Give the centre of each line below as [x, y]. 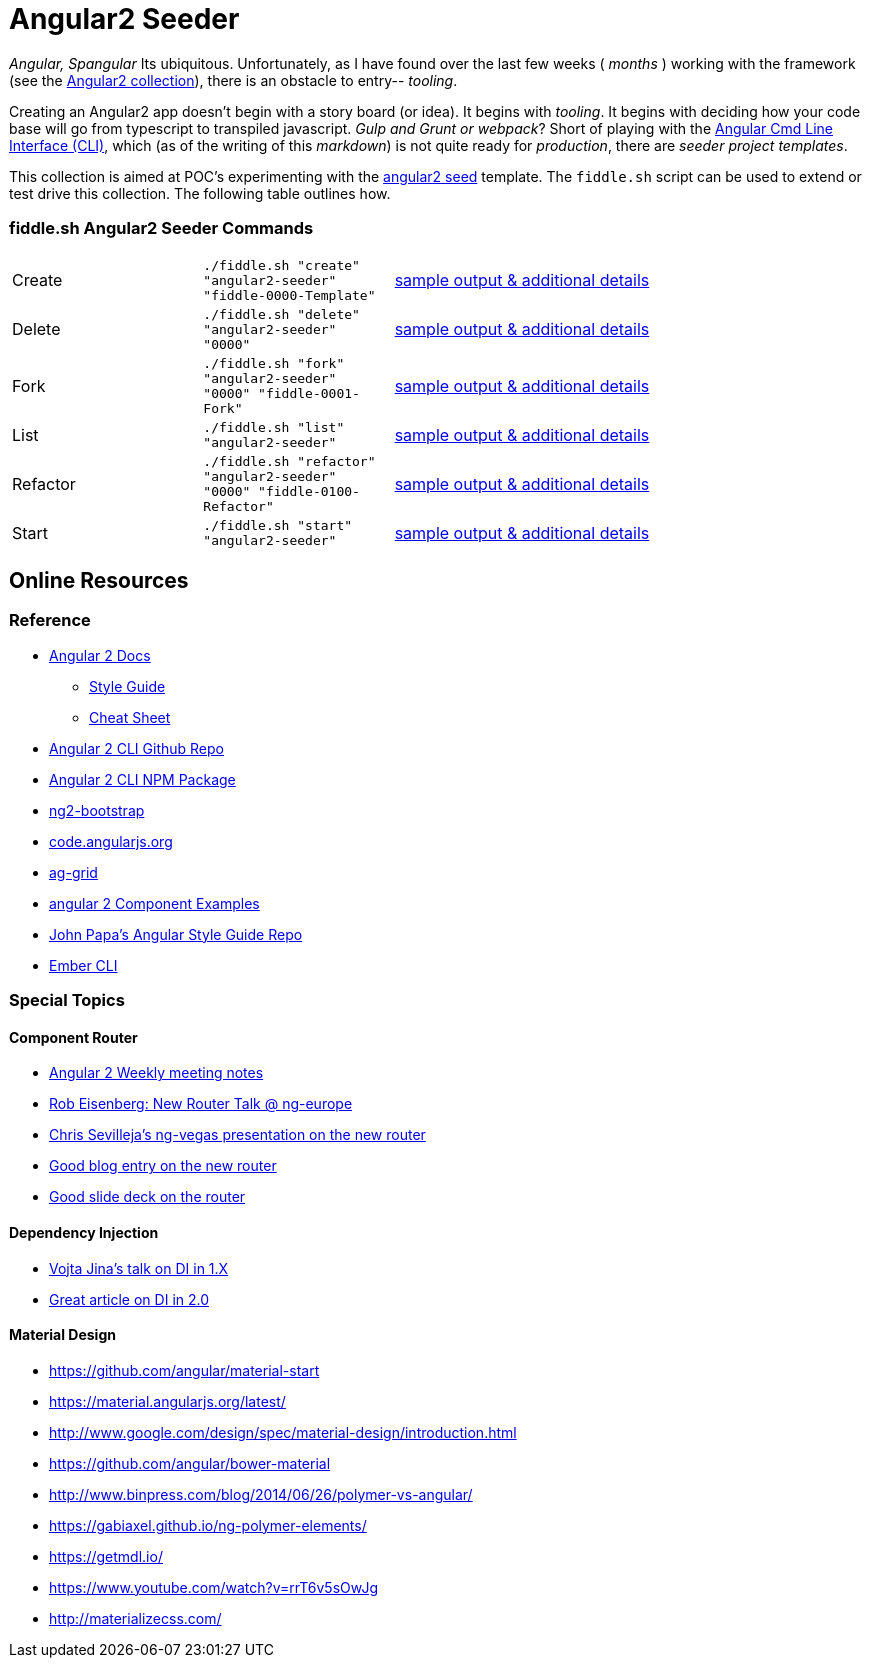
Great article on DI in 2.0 [129, 1299]
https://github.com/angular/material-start [184, 1370]
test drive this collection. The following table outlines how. [200, 193]
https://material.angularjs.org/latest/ [167, 1401]
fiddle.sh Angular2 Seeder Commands [161, 228]
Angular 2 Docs [100, 655]
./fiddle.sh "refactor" [289, 461]
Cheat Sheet [130, 717]
